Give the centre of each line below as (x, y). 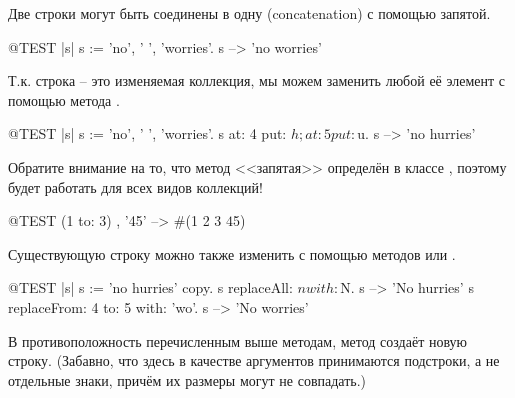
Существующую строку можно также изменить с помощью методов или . (232, 253)
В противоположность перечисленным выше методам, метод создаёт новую (238, 340)
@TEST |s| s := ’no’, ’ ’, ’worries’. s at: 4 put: (147, 133)
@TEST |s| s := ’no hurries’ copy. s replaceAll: (150, 287)
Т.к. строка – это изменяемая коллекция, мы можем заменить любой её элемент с (256, 80)
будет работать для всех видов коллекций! (135, 186)
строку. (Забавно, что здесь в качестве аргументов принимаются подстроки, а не (254, 360)
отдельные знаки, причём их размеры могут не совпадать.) (187, 379)
